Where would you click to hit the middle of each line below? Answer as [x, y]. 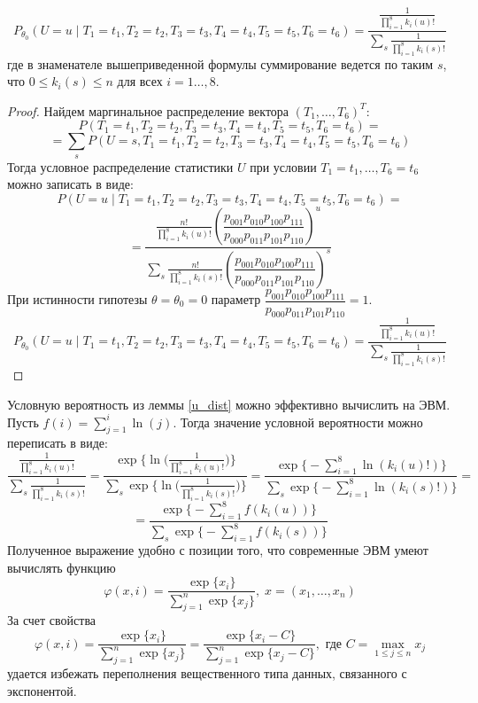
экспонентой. [42, 690]
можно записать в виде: [70, 184]
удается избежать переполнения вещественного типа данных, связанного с [207, 673]
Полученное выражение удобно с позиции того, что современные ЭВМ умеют [218, 550]
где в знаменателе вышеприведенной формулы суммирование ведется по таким [220, 63]
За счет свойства [52, 620]
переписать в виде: [58, 443]
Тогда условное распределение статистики [120, 166]
